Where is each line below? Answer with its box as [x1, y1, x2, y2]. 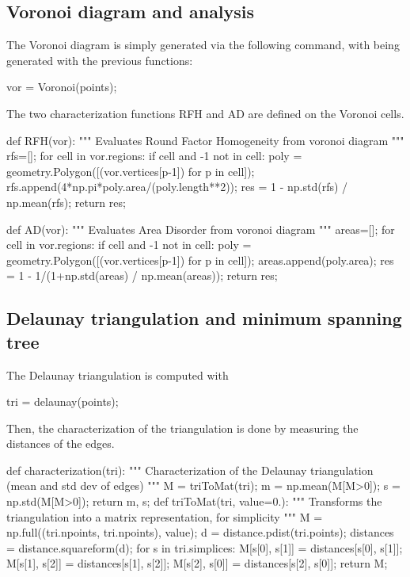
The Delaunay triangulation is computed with [6, 366, 229, 383]
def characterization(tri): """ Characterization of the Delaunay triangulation [6, 461, 374, 478]
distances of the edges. [6, 435, 115, 452]
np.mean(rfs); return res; [6, 193, 126, 210]
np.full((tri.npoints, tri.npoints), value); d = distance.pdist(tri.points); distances [6, 524, 394, 541]
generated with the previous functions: [6, 52, 193, 68]
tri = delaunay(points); [6, 393, 119, 410]
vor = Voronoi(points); [6, 78, 117, 95]
